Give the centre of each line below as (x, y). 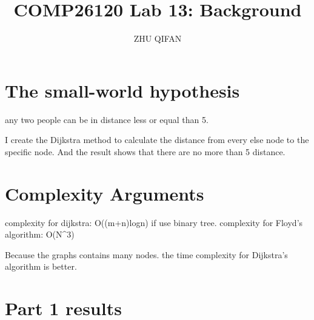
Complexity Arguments (105, 193)
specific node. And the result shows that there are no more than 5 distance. (145, 151)
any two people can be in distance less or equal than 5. (107, 119)
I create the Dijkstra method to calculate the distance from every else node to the (157, 140)
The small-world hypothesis (122, 90)
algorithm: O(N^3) (40, 234)
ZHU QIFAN (158, 38)
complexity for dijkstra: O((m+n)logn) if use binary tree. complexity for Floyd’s (154, 222)
